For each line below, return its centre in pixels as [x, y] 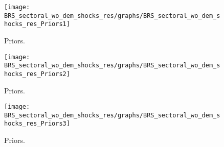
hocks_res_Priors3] [37, 124]
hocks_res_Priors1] [37, 24]
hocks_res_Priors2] [37, 74]
